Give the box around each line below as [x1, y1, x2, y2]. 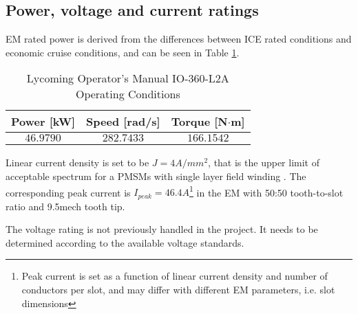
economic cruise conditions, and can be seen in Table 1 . [6, 45, 240, 59]
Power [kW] [11, 113, 76, 130]
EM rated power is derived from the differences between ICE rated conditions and [6, 32, 352, 46]
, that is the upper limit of [208, 155, 319, 170]
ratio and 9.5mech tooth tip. [6, 199, 125, 213]
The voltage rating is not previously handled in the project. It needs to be [6, 222, 318, 236]
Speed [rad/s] [86, 113, 160, 130]
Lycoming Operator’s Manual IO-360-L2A [26, 70, 229, 87]
